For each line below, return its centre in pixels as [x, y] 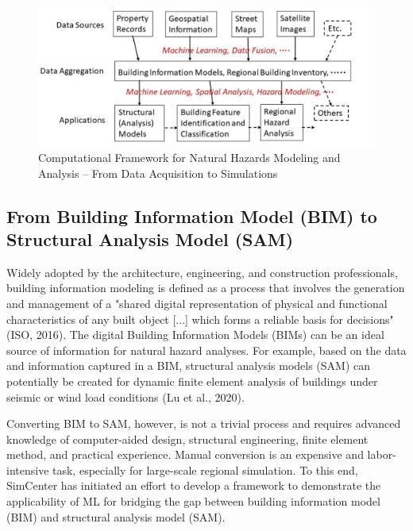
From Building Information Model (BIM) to [192, 215]
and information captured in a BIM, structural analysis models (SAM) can [189, 366]
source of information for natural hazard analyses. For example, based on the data [206, 350]
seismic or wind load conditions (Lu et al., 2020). [125, 396]
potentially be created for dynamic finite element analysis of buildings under [192, 381]
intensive [28, 469]
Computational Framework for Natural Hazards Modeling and [189, 157]
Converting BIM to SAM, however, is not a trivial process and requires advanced [204, 423]
